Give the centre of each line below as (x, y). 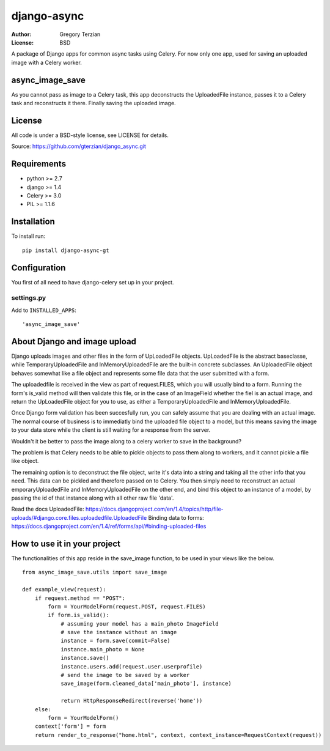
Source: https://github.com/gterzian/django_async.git (79, 146)
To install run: (28, 236)
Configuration (38, 268)
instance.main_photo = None (103, 649)
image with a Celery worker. (46, 62)
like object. (25, 461)
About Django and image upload (74, 342)
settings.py (29, 298)
